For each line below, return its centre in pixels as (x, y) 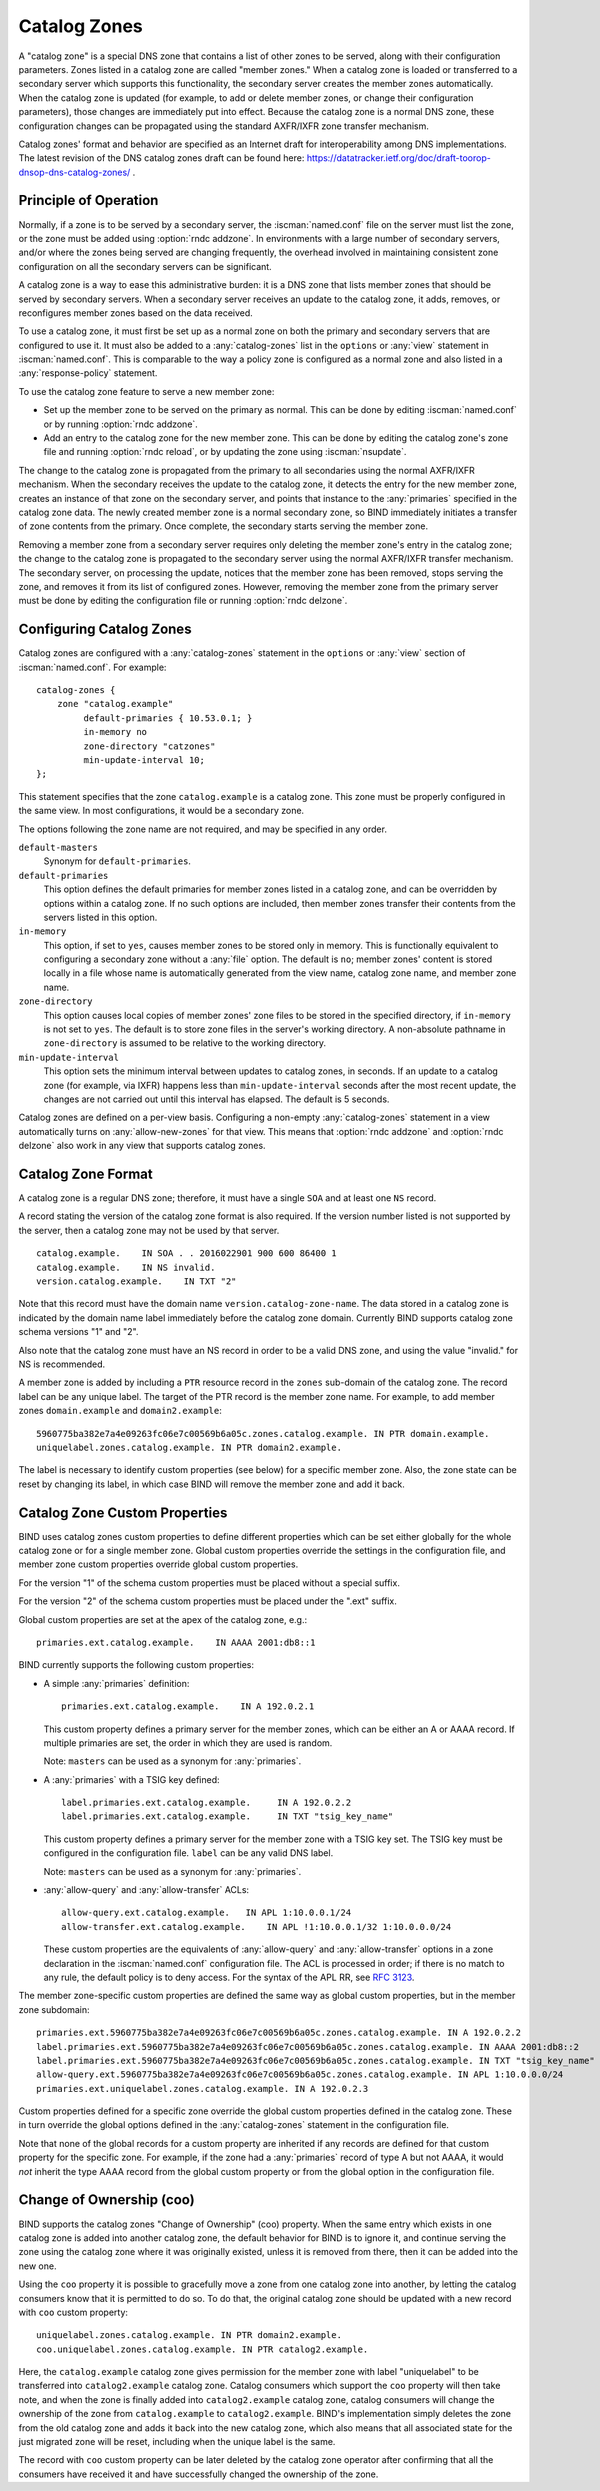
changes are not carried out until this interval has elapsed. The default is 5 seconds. (216, 1099)
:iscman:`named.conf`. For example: (92, 667)
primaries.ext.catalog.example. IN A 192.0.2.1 (188, 1706)
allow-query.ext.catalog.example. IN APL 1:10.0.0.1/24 (206, 1913)
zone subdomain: (54, 2009)
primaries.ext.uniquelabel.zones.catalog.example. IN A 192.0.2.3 (202, 2088)
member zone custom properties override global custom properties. (158, 1564)
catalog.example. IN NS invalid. (126, 1267)
